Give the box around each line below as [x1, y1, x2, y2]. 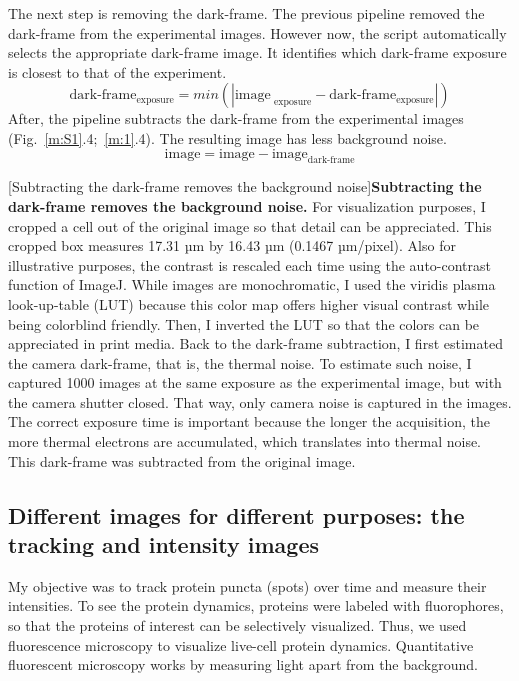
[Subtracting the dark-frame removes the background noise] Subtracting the [8, 176, 482, 197]
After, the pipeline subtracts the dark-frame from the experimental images [8, 108, 464, 129]
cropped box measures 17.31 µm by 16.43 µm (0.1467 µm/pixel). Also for [8, 235, 456, 256]
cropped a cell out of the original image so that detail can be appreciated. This [8, 215, 492, 236]
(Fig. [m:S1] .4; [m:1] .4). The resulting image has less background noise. [8, 127, 447, 148]
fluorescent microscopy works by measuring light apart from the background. [8, 654, 478, 675]
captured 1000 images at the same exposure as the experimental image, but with [8, 372, 502, 393]
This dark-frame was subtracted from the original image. [8, 450, 356, 471]
